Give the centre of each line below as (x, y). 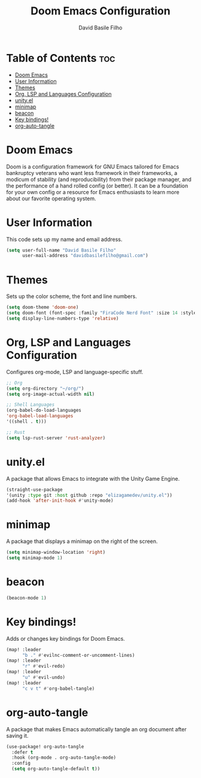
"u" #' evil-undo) (44, 678)
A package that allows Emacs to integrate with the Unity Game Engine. (93, 478)
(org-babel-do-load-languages (44, 411)
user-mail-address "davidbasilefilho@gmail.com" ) (85, 256)
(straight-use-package (34, 490)
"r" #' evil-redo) (44, 667)
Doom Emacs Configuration (100, 11)
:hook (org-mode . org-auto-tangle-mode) (64, 758)
